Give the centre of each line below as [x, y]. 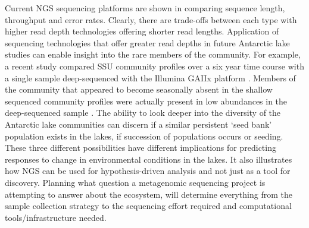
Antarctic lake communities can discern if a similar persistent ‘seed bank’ [138, 124]
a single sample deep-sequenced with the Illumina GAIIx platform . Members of [150, 77]
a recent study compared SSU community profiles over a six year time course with [154, 66]
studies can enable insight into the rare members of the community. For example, [153, 54]
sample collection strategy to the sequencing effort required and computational [148, 206]
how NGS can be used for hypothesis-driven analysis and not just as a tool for [148, 171]
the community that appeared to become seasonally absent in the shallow [139, 89]
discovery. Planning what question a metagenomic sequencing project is [135, 182]
